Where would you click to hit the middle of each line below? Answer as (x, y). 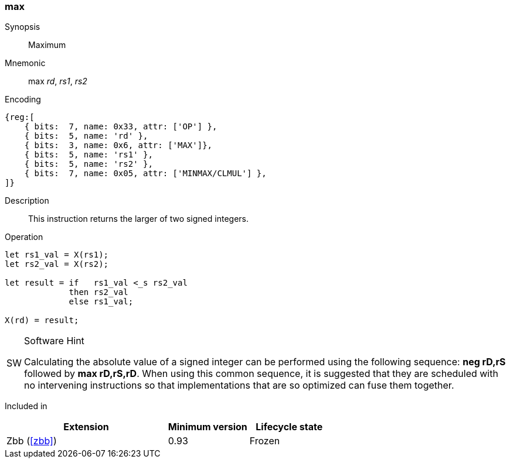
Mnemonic (25, 63)
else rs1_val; (101, 302)
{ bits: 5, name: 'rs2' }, (89, 164)
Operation (24, 237)
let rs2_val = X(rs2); (57, 264)
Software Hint (54, 341)
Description (27, 201)
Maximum (47, 45)
